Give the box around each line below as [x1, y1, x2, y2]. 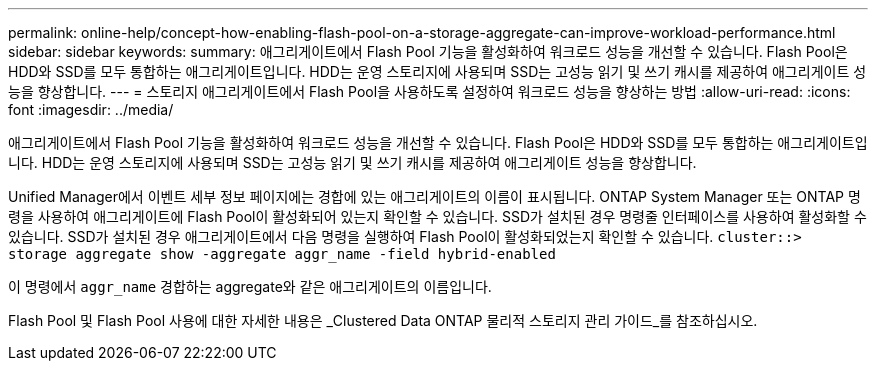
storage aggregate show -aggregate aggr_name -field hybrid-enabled [8, 246, 556, 262]
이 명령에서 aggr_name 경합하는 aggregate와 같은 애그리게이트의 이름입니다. [8, 278, 492, 295]
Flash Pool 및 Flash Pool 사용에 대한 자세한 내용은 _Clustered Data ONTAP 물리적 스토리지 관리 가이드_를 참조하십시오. [8, 312, 758, 329]
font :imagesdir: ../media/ [8, 101, 174, 118]
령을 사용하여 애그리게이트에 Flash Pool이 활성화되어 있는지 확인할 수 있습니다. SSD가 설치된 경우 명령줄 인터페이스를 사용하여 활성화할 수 [8, 208, 867, 225]
